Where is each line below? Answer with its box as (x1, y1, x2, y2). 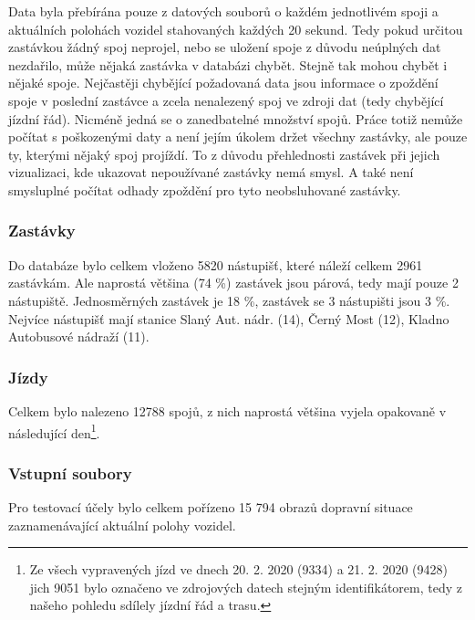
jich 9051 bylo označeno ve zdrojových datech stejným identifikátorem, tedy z (29, 577, 462, 596)
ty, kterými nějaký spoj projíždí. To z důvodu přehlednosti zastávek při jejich (8, 144, 440, 163)
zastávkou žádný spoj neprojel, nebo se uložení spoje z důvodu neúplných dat (8, 37, 441, 57)
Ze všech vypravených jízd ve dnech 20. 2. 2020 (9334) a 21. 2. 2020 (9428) (29, 560, 448, 579)
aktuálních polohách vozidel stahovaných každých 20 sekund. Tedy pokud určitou (8, 19, 463, 38)
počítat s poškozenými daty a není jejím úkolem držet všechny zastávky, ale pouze (8, 127, 468, 146)
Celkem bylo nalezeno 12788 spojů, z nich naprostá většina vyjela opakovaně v (8, 401, 447, 420)
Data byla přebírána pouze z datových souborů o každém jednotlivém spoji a (8, 2, 439, 20)
